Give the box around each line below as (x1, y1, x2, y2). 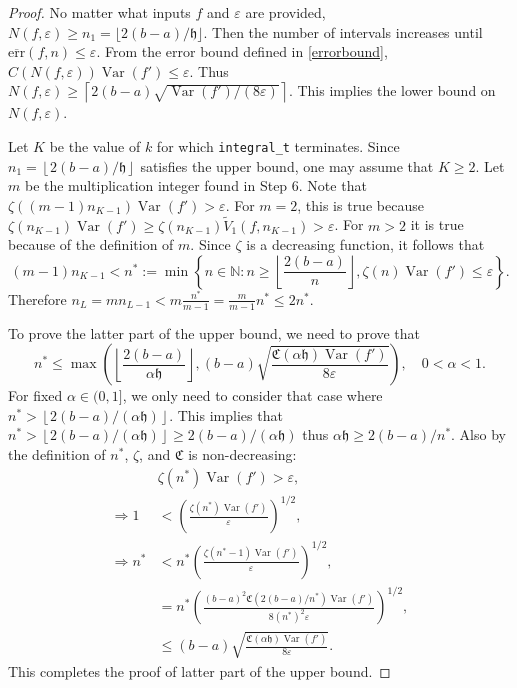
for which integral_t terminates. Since (156, 135, 400, 156)
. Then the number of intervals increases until (203, 21, 483, 42)
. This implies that (169, 404, 283, 425)
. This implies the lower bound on (288, 80, 496, 101)
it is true (410, 214, 464, 235)
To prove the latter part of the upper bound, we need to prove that (8, 322, 421, 343)
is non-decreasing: (188, 444, 297, 465)
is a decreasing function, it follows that (246, 234, 485, 255)
